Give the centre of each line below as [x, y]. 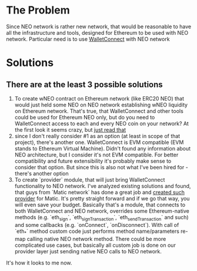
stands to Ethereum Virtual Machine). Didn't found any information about [103, 148]
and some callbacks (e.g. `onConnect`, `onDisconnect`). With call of [97, 225]
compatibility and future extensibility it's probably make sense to [93, 161]
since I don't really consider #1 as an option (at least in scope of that [97, 136]
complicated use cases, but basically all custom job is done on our [95, 245]
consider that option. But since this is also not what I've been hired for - [101, 167]
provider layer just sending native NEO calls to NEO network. [88, 251]
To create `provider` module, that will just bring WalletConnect [90, 179]
